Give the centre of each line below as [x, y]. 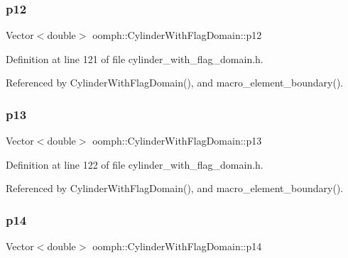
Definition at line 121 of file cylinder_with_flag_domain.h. [135, 58]
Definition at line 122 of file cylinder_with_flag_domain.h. [135, 164]
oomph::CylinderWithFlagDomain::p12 [177, 35]
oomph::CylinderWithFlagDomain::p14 [177, 246]
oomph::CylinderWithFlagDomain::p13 [177, 141]
